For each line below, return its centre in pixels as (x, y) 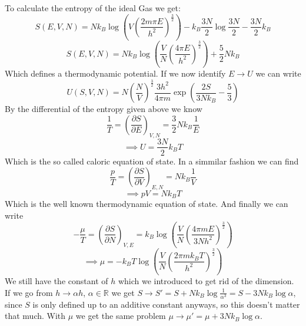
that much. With (35, 316)
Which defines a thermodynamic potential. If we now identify (115, 73)
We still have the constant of (56, 281)
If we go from (29, 292)
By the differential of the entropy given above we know (104, 109)
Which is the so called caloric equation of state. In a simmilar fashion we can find (152, 161)
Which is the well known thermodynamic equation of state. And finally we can (147, 204)
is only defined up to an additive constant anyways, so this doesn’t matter (166, 304)
